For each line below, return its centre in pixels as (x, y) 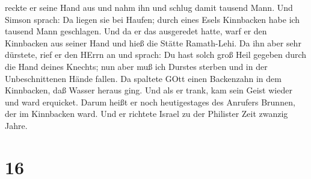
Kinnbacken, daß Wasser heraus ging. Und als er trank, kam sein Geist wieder (149, 90)
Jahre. (16, 125)
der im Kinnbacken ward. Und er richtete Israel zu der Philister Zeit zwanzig (146, 114)
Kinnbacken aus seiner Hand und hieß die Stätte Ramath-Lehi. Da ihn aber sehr (153, 42)
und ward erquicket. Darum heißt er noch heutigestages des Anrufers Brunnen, (150, 102)
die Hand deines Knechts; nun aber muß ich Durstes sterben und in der (136, 66)
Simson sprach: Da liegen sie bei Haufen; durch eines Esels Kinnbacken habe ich (152, 19)
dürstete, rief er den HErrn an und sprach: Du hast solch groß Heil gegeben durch (156, 55)
